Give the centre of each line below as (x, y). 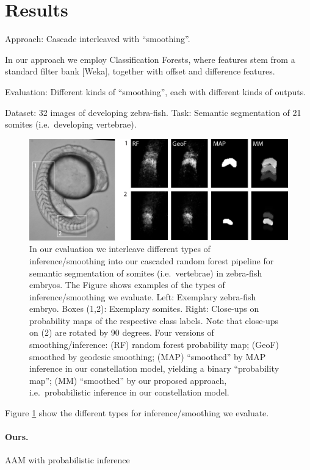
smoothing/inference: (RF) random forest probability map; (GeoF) (154, 345)
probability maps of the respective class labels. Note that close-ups (154, 320)
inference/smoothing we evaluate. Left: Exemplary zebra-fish (143, 296)
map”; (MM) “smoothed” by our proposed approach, (128, 380)
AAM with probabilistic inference (67, 460)
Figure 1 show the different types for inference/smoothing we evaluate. (137, 413)
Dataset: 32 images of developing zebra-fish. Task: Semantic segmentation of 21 (153, 112)
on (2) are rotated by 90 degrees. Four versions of (122, 332)
